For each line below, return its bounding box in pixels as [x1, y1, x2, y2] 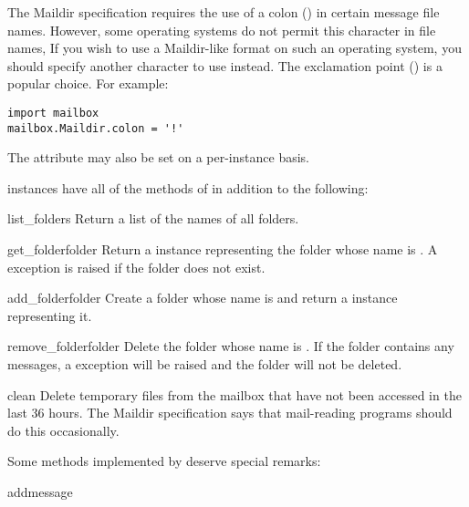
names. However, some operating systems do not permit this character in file [7, 20, 436, 39]
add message [7, 482, 73, 501]
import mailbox [7, 106, 99, 119]
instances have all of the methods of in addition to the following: [7, 178, 369, 197]
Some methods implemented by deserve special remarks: [7, 451, 321, 471]
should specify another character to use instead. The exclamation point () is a [7, 56, 443, 75]
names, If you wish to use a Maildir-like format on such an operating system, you [7, 38, 462, 57]
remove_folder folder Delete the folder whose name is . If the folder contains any [7, 336, 454, 356]
